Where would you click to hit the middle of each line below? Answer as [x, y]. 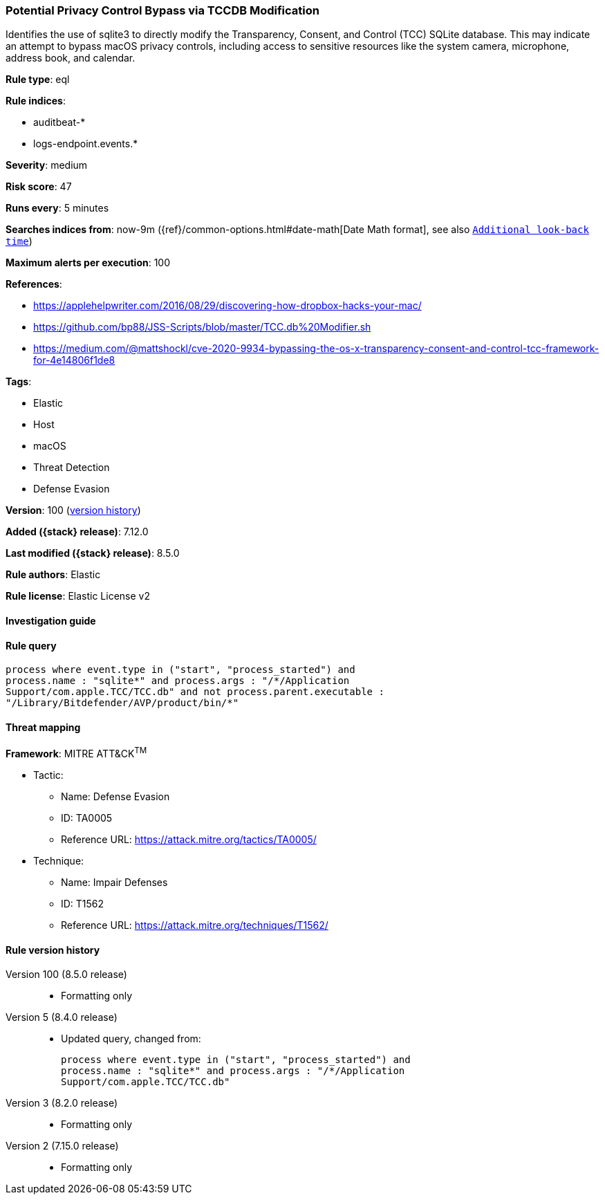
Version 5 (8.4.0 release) [62, 1017]
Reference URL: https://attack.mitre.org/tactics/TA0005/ [189, 840]
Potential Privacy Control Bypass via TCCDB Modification [162, 10]
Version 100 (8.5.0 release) [66, 975]
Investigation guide [51, 620]
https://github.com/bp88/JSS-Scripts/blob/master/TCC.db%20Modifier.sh [202, 327]
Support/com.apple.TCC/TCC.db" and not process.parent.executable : [195, 692]
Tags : [19, 382]
